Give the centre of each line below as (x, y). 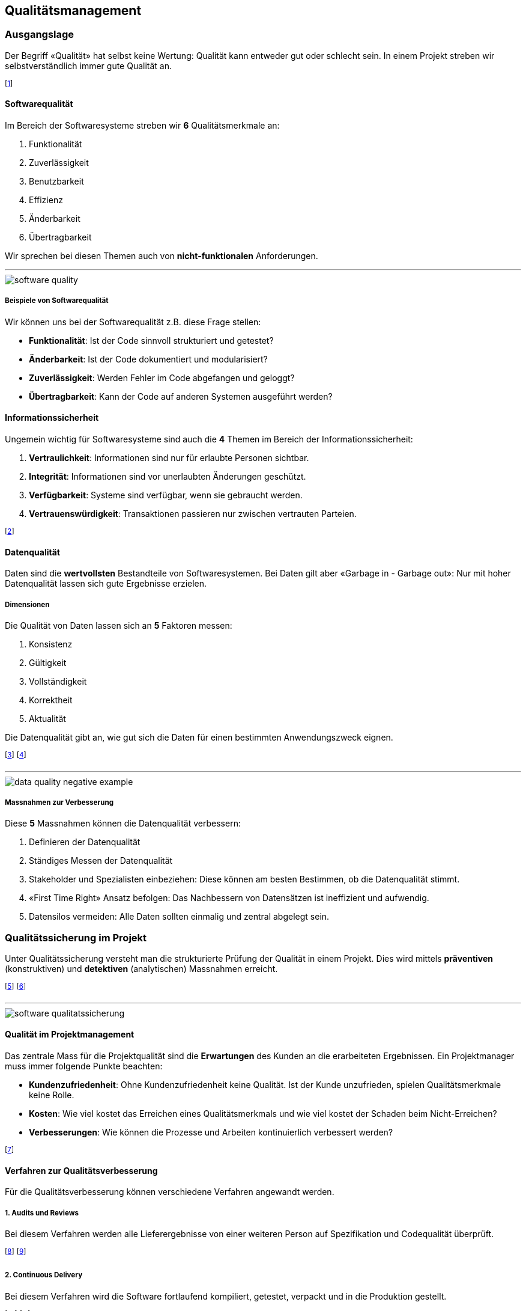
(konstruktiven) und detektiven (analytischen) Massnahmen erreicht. (141, 969)
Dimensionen (27, 604)
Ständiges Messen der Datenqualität (101, 861)
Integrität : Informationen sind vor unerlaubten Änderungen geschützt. (168, 477)
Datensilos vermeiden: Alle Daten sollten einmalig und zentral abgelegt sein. (179, 917)
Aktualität (47, 719)
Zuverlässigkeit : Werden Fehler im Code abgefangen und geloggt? (162, 377)
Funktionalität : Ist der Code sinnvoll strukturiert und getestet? (151, 340)
